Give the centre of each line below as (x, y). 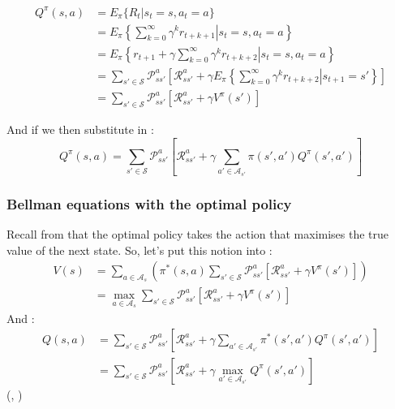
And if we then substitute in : (80, 129)
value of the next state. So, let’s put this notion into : (140, 250)
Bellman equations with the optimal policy (149, 203)
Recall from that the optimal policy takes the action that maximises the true (198, 234)
